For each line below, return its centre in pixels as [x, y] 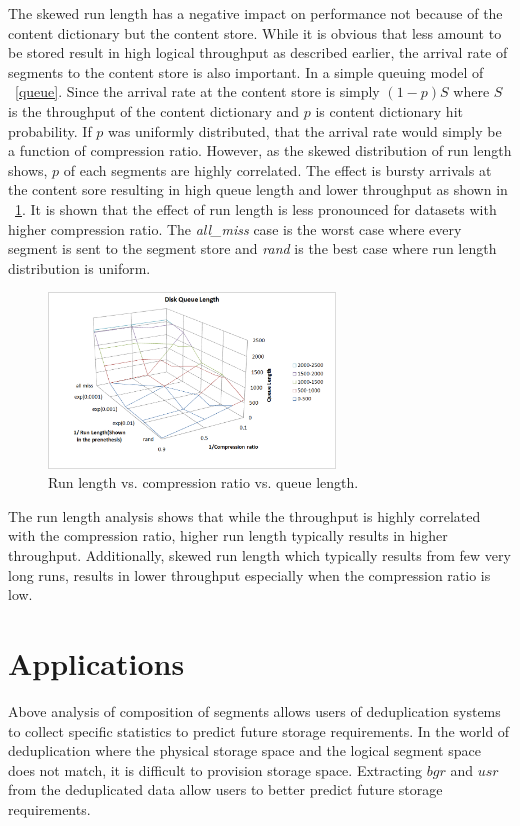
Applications [96, 663]
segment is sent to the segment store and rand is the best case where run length [252, 248]
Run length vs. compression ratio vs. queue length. [203, 482]
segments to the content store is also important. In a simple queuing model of [246, 71]
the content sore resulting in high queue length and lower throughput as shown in [258, 189]
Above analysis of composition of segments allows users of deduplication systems [254, 710]
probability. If [50, 130]
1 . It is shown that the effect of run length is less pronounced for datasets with [256, 208]
